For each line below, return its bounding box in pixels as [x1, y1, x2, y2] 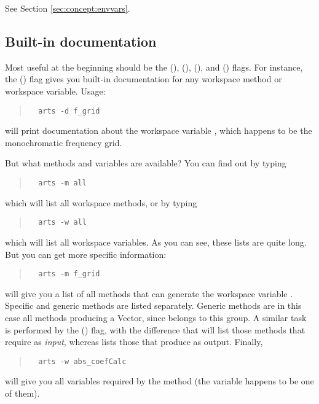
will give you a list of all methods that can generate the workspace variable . [5, 287, 293, 300]
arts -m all [38, 179, 87, 188]
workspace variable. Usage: [5, 84, 106, 97]
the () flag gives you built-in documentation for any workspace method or [5, 72, 282, 85]
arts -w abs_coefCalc [38, 357, 127, 366]
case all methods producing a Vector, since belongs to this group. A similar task [5, 311, 307, 324]
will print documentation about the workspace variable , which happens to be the [5, 124, 312, 137]
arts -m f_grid [38, 270, 100, 279]
